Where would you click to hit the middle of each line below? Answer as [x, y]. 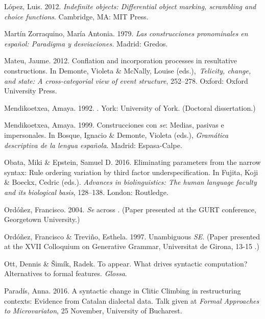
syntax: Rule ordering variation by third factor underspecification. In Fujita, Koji [131, 172]
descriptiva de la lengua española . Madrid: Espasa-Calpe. [93, 145]
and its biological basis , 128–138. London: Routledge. [86, 192]
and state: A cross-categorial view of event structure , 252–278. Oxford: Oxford [126, 80]
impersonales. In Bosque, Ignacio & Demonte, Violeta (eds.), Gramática [116, 134]
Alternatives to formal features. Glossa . [66, 273]
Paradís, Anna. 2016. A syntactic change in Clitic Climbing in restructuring [123, 291]
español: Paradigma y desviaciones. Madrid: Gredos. [86, 43]
